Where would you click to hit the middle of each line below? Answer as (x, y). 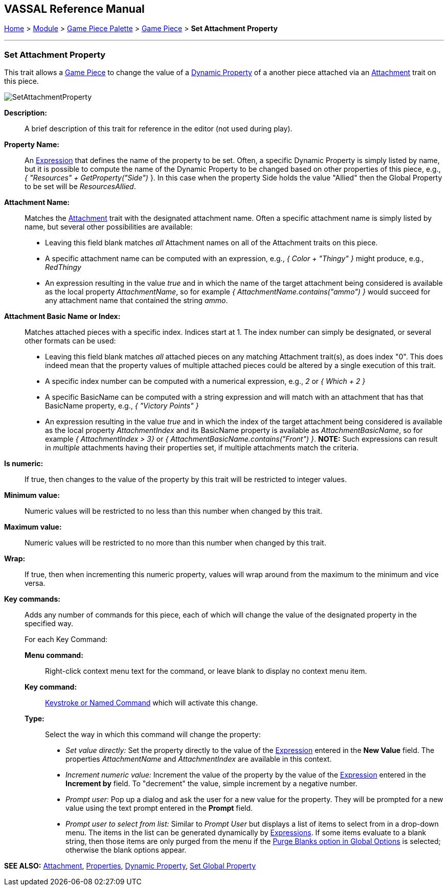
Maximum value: (33, 527)
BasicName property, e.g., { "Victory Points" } (122, 406)
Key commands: (32, 599)
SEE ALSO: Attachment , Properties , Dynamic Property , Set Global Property (130, 866)
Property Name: (32, 145)
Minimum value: (32, 495)
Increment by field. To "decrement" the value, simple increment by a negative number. (211, 784)
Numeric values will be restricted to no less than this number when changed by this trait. (174, 511)
